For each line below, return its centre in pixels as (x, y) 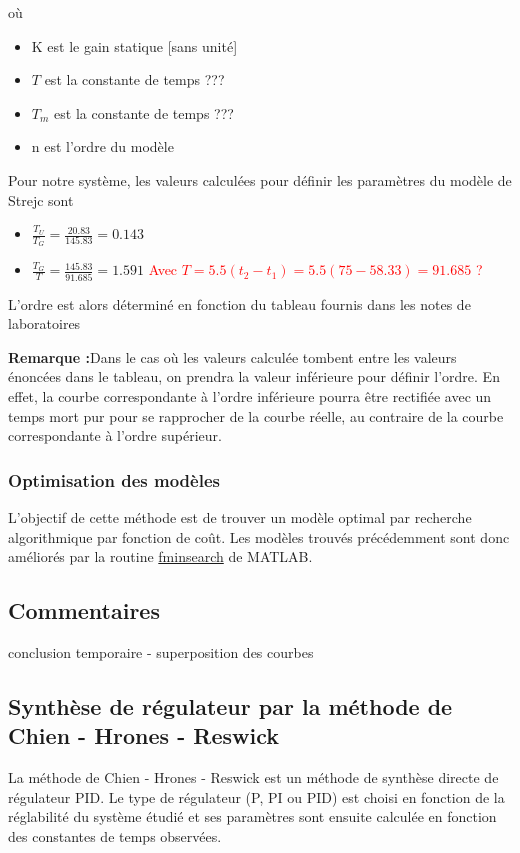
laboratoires (44, 323)
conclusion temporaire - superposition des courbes (161, 652)
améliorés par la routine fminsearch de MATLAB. (160, 556)
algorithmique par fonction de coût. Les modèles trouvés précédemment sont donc (259, 536)
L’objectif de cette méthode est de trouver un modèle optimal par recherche (240, 517)
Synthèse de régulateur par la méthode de (230, 706)
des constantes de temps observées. (115, 836)
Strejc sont (41, 199)
